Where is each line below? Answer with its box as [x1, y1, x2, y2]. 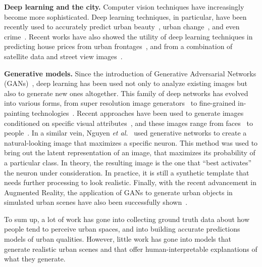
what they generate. [4, 253, 66, 264]
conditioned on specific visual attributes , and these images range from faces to [4, 117, 253, 128]
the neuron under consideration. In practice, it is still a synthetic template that [4, 167, 249, 177]
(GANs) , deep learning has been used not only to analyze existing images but [4, 78, 247, 88]
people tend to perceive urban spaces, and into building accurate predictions [4, 224, 240, 234]
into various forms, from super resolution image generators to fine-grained [4, 98, 236, 108]
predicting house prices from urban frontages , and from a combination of [4, 41, 233, 52]
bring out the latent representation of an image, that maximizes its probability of [4, 147, 255, 158]
